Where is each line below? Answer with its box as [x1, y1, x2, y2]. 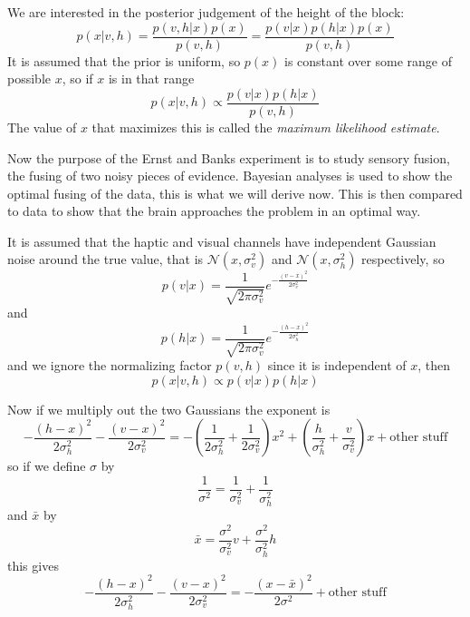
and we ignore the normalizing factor [7, 356, 212, 375]
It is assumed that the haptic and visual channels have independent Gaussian [7, 231, 436, 250]
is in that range [108, 69, 195, 88]
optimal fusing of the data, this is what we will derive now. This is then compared [7, 183, 463, 202]
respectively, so [361, 250, 445, 269]
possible [7, 69, 51, 88]
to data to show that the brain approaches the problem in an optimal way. [7, 201, 421, 220]
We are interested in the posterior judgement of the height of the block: [7, 3, 405, 21]
